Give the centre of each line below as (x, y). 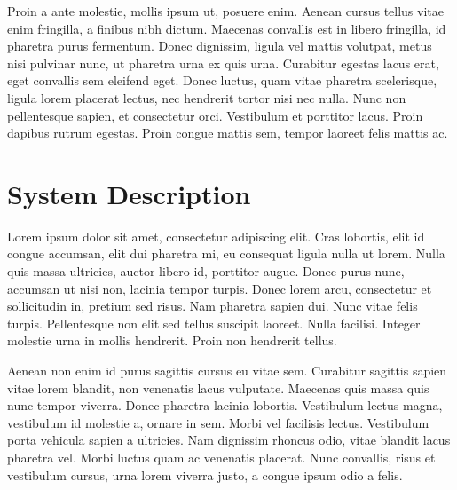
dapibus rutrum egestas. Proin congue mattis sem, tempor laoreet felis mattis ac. (228, 133)
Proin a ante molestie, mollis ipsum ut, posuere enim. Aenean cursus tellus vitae (225, 11)
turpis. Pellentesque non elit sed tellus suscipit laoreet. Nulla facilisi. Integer (214, 323)
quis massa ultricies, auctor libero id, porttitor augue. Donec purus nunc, (206, 271)
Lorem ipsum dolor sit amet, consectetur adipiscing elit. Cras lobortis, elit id (216, 236)
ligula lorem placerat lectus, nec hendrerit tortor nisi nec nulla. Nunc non (207, 97)
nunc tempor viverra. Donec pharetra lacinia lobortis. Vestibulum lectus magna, (225, 405)
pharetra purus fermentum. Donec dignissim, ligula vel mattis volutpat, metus (220, 46)
